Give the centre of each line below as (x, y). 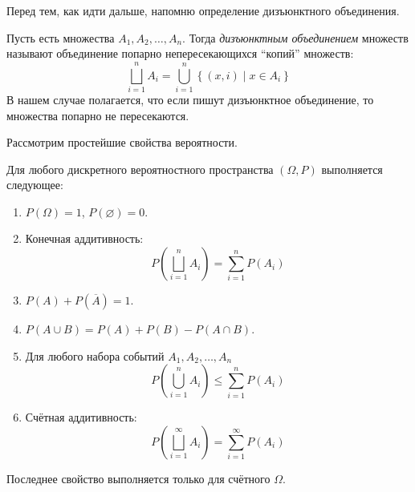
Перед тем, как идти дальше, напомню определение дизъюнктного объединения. (203, 10)
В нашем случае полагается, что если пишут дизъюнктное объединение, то (190, 99)
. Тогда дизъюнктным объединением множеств (295, 37)
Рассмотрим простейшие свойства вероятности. (122, 142)
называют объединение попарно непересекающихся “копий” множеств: (180, 53)
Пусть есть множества (61, 37)
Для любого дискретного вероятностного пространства (140, 169)
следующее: (35, 185)
